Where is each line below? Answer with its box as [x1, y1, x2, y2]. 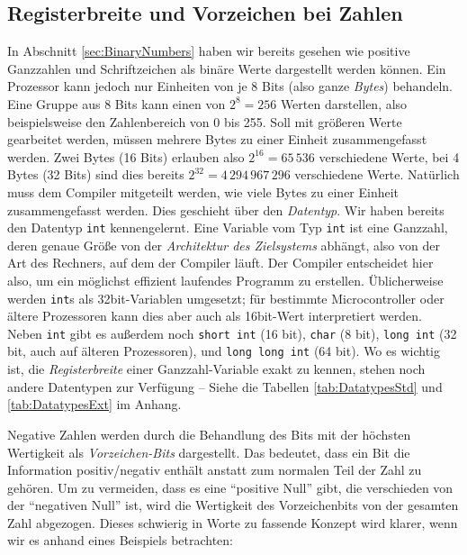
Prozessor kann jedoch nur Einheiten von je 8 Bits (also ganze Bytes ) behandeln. [7, 77, 453, 96]
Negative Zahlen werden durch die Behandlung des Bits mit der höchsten [7, 424, 411, 443]
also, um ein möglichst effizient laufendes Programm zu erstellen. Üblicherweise [7, 270, 444, 289]
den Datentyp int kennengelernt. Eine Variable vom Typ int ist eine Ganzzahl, [7, 218, 448, 237]
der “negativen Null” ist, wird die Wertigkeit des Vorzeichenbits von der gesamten [7, 496, 459, 514]
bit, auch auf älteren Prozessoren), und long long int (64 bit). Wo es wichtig [7, 341, 440, 360]
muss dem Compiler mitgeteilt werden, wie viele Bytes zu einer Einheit [7, 182, 400, 201]
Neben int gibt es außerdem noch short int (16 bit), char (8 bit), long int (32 [7, 323, 457, 342]
